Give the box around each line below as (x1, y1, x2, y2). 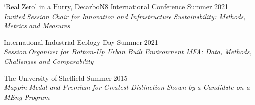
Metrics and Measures (4, 21, 70, 31)
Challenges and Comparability (4, 56, 94, 66)
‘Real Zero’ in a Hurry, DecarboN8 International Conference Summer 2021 (4, 1, 228, 11)
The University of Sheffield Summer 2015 (4, 72, 128, 83)
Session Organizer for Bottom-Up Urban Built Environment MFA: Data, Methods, (4, 46, 252, 57)
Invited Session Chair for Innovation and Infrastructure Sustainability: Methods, (4, 11, 246, 21)
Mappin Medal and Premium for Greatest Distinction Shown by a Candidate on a (4, 82, 250, 92)
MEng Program (4, 91, 50, 102)
